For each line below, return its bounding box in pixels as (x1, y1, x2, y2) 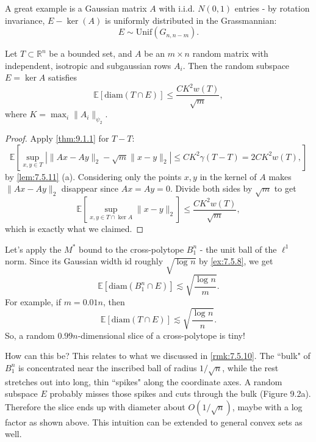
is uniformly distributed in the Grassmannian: (105, 13, 277, 26)
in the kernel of (199, 170, 257, 183)
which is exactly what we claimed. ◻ (5, 222, 144, 234)
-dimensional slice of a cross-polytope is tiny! (77, 328, 245, 341)
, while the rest (222, 361, 279, 374)
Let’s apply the (5, 242, 62, 255)
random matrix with (192, 47, 268, 60)
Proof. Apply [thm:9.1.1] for (5, 132, 109, 145)
